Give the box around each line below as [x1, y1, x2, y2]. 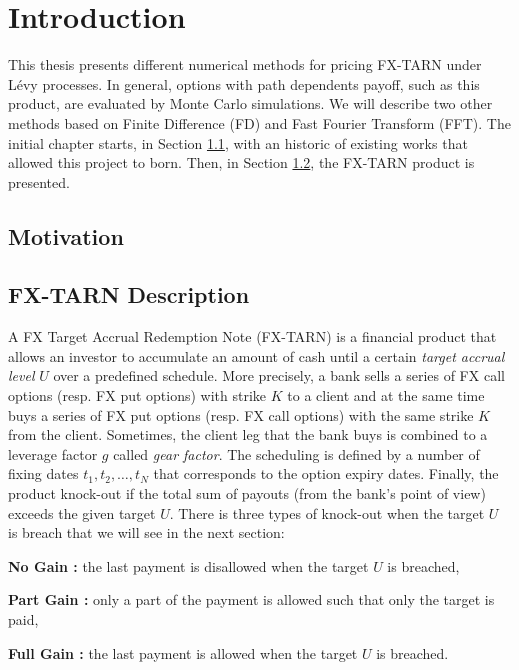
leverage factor [8, 443, 98, 464]
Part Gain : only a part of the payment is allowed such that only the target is [8, 589, 495, 610]
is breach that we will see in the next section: [8, 522, 285, 543]
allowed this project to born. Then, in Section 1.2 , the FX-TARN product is [8, 152, 475, 173]
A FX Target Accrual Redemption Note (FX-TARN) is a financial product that [8, 326, 497, 347]
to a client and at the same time [287, 385, 485, 406]
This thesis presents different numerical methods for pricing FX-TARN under [8, 54, 482, 75]
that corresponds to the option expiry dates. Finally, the [153, 463, 499, 484]
